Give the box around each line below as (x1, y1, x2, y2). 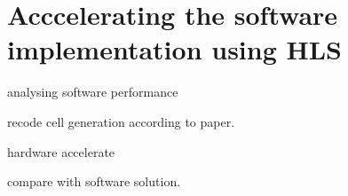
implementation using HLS (7, 31, 342, 67)
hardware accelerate (7, 142, 115, 161)
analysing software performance (7, 82, 178, 101)
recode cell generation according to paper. (7, 112, 235, 130)
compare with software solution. (7, 172, 181, 191)
